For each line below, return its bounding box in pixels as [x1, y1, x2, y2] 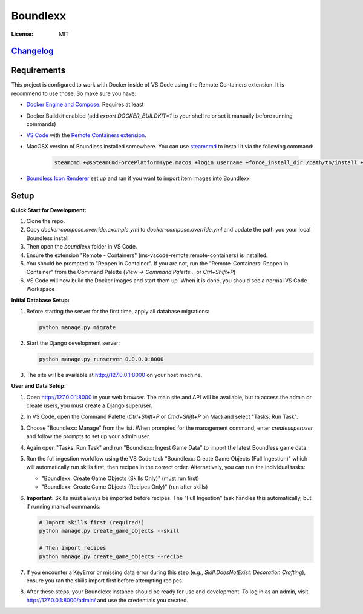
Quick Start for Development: [11, 206, 87, 213]
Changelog [11, 46, 54, 56]
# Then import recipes [39, 544, 106, 552]
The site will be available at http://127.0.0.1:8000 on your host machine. [26, 371, 203, 378]
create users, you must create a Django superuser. [26, 402, 152, 409]
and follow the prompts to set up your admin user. [26, 433, 151, 440]
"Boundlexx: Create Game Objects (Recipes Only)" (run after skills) [41, 483, 208, 490]
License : [11, 30, 33, 38]
